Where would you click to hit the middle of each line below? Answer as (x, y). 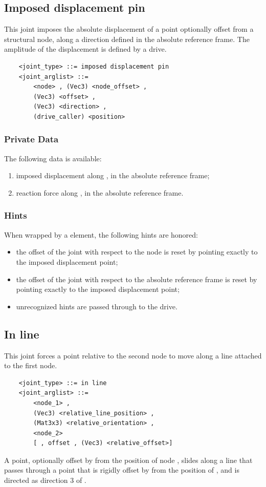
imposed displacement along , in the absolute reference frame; (113, 175)
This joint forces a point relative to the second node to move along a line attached (133, 355)
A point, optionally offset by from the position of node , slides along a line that (128, 460)
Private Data (31, 139)
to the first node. (31, 365)
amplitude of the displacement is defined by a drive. (85, 49)
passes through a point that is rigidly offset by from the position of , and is (122, 470)
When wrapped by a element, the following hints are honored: (101, 234)
